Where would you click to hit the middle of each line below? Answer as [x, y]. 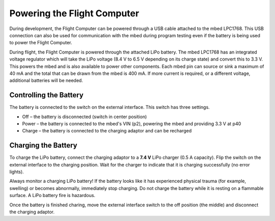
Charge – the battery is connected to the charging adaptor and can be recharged [107, 131]
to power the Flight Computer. [41, 43]
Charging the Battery [43, 145]
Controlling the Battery [46, 95]
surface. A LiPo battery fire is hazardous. [52, 196]
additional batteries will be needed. [46, 80]
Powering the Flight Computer [74, 13]
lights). [17, 172]
